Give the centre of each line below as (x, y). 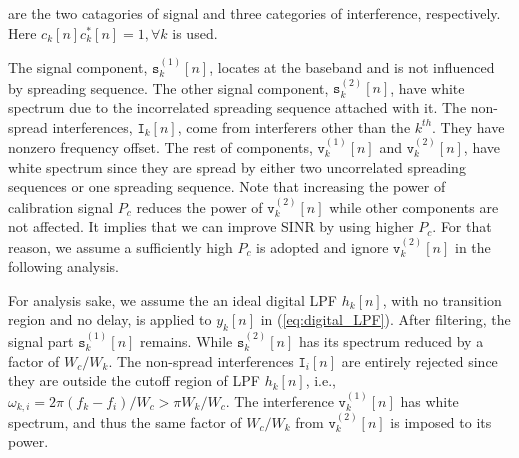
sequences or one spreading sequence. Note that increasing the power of (227, 186)
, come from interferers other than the (294, 126)
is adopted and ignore (322, 246)
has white (429, 400)
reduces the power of (199, 206)
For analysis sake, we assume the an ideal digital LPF (173, 299)
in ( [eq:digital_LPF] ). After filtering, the (385, 319)
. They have (468, 126)
